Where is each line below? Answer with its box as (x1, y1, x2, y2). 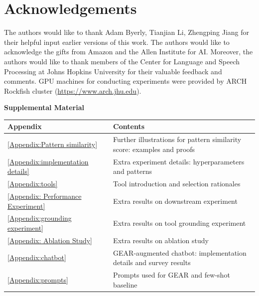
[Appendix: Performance (7, 190, 82, 201)
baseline (113, 279, 137, 290)
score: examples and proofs (113, 144, 195, 154)
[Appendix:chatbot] (7, 252, 66, 263)
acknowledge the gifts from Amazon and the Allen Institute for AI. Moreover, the (4, 46, 253, 57)
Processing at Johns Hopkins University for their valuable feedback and (4, 66, 222, 76)
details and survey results (113, 257, 191, 268)
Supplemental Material (4, 102, 84, 113)
